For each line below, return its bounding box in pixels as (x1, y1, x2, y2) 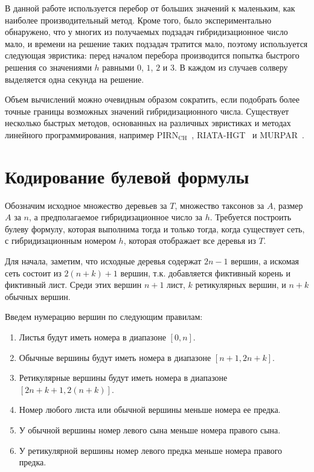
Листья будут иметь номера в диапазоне (19, 331, 166, 343)
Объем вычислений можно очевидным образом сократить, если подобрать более (5, 93, 300, 106)
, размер (273, 199, 303, 211)
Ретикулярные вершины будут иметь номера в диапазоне (19, 371, 228, 384)
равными (102, 60, 135, 73)
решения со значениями (5, 60, 92, 73)
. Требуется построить (210, 211, 292, 223)
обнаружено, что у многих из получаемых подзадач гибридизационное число (5, 25, 288, 38)
